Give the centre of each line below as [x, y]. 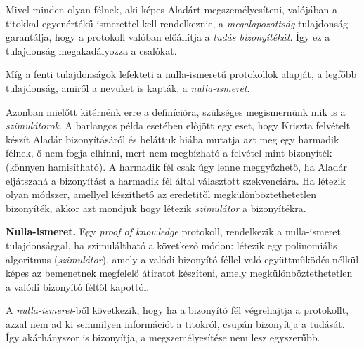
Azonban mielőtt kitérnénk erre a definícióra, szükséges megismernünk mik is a [176, 111]
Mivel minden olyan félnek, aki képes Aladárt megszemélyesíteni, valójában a [171, 9]
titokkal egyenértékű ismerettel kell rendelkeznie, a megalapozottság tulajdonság [177, 23]
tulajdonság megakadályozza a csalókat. [91, 50]
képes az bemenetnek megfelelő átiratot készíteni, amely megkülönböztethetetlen [179, 273]
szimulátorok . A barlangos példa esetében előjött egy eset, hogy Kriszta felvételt [178, 125]
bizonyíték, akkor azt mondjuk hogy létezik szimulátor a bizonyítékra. [156, 208]
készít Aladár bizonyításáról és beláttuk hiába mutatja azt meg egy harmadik [173, 139]
